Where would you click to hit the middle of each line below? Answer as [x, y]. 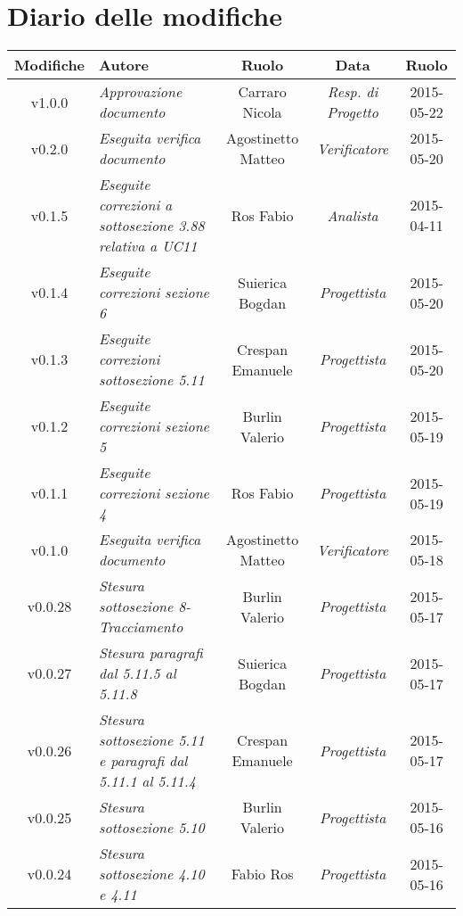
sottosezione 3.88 [152, 226]
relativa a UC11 [148, 246]
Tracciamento [141, 627]
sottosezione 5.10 [152, 828]
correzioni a [136, 205]
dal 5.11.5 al [138, 673]
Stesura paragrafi [151, 653]
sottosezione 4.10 [152, 874]
